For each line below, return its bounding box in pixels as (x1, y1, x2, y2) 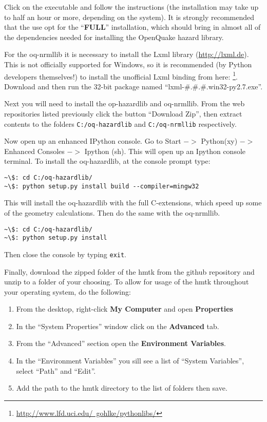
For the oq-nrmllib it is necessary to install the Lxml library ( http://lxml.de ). (4, 49, 249, 60)
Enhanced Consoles (4, 145, 65, 156)
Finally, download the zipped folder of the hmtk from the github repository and (4, 266, 255, 277)
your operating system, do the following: (4, 286, 131, 297)
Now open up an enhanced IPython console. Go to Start (4, 136, 181, 146)
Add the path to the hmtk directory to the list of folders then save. (16, 382, 227, 393)
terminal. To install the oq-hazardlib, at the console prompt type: (4, 156, 211, 166)
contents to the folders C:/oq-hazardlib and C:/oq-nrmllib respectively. (4, 118, 237, 129)
